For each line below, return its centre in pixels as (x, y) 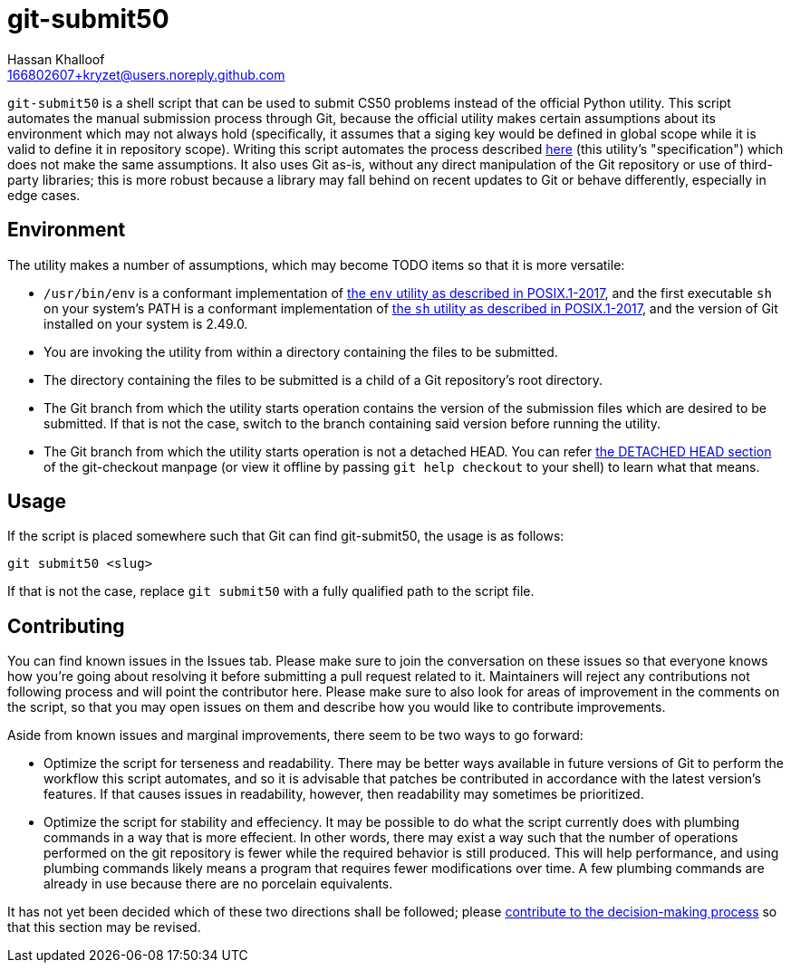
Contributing (66, 626)
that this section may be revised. (104, 927)
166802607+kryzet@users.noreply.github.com (146, 74)
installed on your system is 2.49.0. (146, 323)
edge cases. (44, 195)
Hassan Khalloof (56, 59)
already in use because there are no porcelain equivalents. (218, 884)
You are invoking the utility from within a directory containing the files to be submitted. (301, 351)
